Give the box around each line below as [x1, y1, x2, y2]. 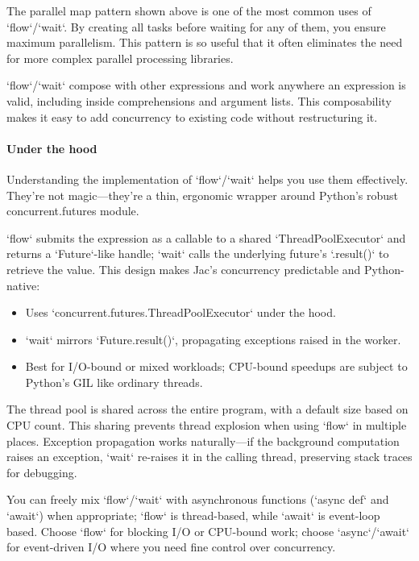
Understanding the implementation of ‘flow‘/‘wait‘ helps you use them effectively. [6, 170, 409, 187]
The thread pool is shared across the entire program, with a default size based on [6, 401, 409, 418]
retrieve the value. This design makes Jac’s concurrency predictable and [6, 260, 361, 277]
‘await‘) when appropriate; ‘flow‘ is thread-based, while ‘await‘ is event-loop [6, 507, 380, 524]
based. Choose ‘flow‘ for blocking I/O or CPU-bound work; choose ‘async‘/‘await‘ [6, 522, 409, 539]
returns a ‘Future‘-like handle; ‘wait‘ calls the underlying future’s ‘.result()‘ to [6, 245, 389, 262]
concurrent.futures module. [6, 202, 139, 219]
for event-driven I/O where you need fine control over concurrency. [6, 538, 336, 555]
